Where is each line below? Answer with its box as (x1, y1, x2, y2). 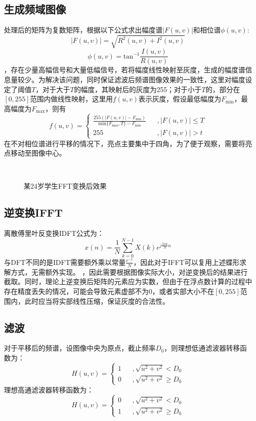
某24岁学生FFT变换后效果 (24, 181, 107, 191)
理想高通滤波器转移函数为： (4, 384, 94, 394)
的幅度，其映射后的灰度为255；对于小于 (74, 84, 202, 94)
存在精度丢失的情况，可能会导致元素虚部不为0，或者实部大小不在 (4, 286, 214, 296)
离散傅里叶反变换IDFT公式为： (4, 228, 104, 238)
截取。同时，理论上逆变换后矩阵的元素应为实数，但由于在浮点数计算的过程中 (4, 276, 252, 287)
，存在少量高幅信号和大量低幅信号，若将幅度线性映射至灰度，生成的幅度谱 (4, 65, 245, 75)
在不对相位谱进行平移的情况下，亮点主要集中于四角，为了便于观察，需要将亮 (4, 138, 252, 148)
